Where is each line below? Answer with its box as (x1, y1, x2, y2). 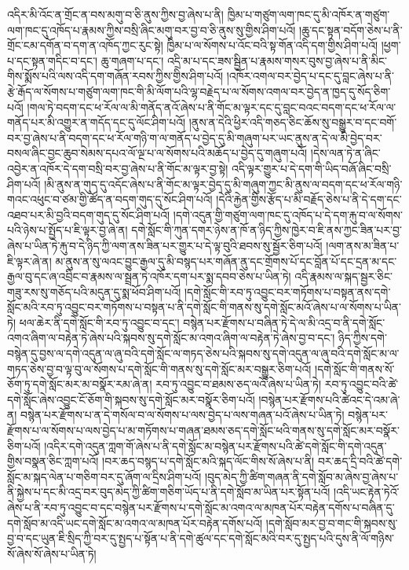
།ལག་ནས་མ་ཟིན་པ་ (326, 237, 400, 253)
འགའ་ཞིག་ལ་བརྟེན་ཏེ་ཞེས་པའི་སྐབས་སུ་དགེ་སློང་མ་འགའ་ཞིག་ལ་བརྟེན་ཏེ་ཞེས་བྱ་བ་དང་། (7, 329, 335, 346)
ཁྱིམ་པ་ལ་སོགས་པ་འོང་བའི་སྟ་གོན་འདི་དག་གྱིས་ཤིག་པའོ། (166, 37, 378, 53)
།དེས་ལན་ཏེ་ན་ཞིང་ (310, 145, 381, 161)
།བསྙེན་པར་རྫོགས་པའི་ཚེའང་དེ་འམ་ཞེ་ (258, 391, 400, 407)
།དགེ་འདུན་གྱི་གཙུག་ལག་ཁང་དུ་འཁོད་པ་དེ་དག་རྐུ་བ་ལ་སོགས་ (173, 206, 403, 222)
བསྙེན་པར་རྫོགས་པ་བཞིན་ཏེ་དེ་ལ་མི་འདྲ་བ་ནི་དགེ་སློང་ (183, 314, 385, 330)
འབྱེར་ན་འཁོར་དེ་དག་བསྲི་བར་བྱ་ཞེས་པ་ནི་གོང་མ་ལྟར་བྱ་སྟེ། (7, 160, 228, 176)
